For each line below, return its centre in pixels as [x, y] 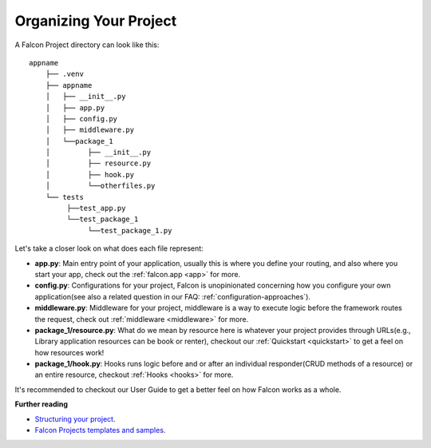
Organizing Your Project [96, 21]
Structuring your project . [75, 418]
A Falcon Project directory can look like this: [87, 45]
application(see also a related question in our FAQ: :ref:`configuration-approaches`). [173, 296]
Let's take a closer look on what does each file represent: [109, 248]
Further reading [41, 404]
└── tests [64, 197]
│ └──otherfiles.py [100, 186]
